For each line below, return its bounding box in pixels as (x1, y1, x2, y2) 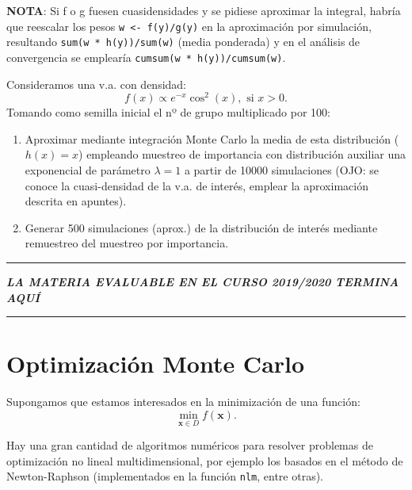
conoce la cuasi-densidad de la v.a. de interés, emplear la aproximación (25, 177, 368, 193)
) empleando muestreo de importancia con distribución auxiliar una (78, 146, 406, 163)
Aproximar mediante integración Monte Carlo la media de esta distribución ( (25, 130, 399, 147)
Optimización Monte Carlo (6, 347, 305, 380)
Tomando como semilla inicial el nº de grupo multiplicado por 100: (6, 104, 330, 121)
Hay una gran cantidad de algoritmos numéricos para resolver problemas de (6, 437, 373, 454)
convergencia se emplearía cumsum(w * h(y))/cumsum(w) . (6, 48, 286, 65)
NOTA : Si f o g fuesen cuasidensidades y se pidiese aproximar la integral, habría (6, 2, 401, 18)
